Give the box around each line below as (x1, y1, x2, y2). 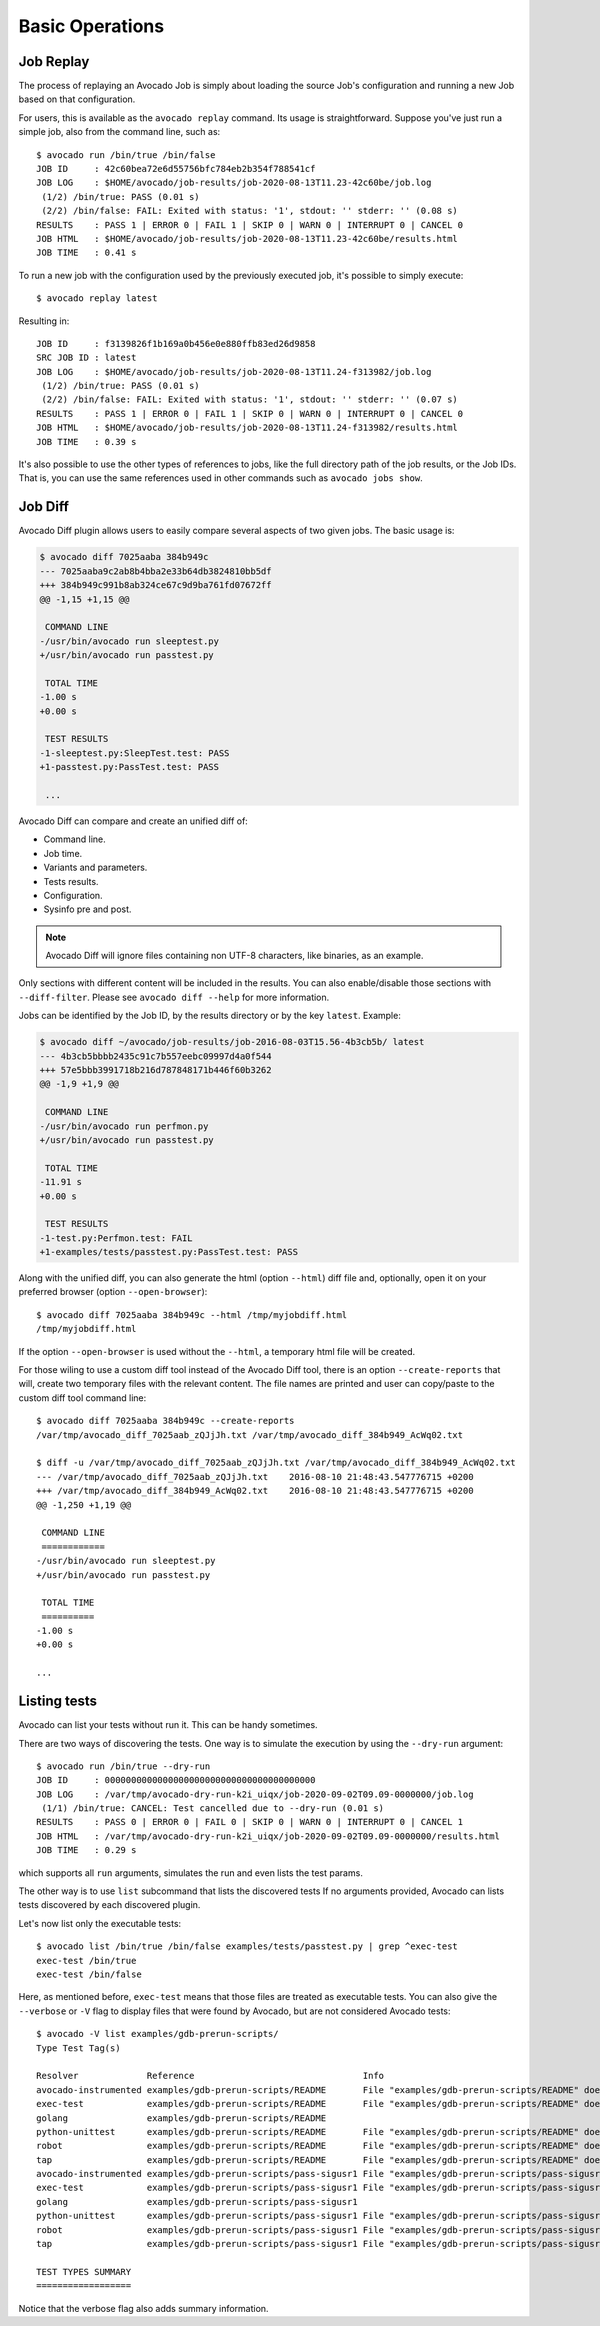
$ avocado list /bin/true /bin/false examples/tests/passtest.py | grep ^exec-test (36, 1941, 459, 1952)
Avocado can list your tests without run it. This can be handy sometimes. (18, 1719, 319, 1731)
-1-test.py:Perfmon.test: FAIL (39, 1232, 194, 1244)
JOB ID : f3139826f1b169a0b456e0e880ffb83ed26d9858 (36, 338, 316, 349)
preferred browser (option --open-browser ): (18, 1286, 208, 1298)
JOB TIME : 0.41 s (36, 247, 137, 259)
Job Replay (18, 53, 90, 70)
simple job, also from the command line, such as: (18, 126, 221, 138)
